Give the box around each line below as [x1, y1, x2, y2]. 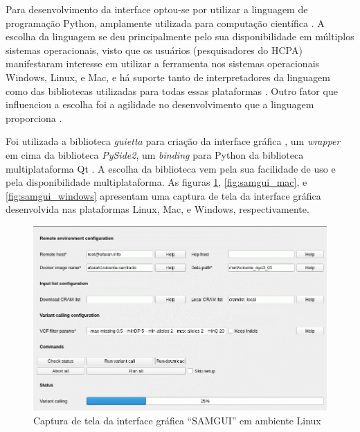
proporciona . [6, 110, 62, 125]
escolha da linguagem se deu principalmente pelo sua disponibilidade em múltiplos [6, 29, 354, 44]
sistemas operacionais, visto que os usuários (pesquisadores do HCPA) [6, 42, 303, 57]
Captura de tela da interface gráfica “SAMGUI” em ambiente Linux [33, 413, 321, 427]
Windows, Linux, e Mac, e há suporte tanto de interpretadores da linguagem [6, 69, 330, 84]
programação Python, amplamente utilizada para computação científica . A [6, 15, 325, 30]
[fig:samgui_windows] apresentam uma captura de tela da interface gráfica [6, 188, 321, 202]
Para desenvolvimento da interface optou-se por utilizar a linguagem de [6, 2, 308, 16]
